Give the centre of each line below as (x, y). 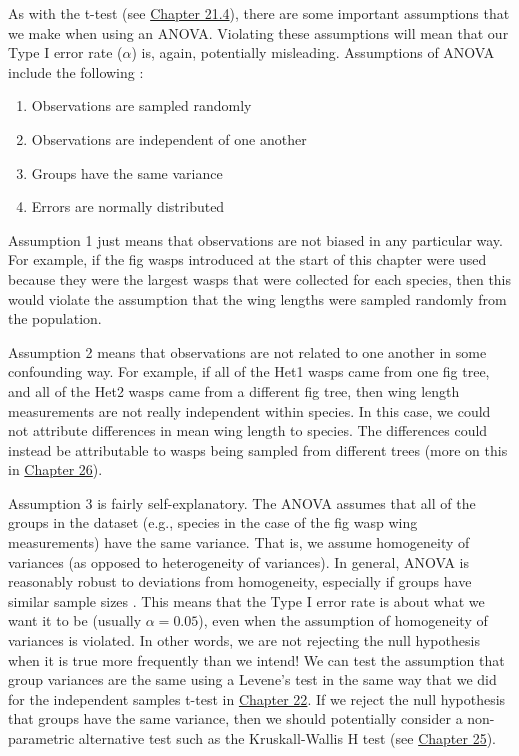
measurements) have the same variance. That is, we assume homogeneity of (239, 542)
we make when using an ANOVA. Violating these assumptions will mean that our (258, 32)
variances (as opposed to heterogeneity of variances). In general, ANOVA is (238, 561)
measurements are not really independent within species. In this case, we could (249, 410)
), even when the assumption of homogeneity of (343, 620)
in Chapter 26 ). (55, 469)
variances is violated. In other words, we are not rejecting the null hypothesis (244, 640)
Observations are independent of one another (169, 138)
